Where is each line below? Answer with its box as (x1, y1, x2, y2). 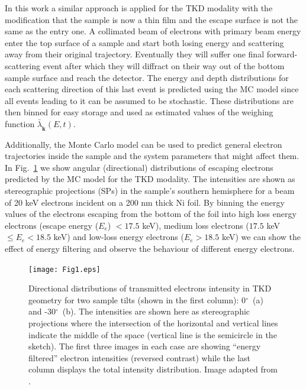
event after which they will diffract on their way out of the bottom (43, 59, 285, 72)
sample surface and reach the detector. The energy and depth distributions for (5, 71, 289, 83)
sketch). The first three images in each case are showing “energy (28, 340, 261, 352)
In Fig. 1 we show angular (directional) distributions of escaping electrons (5, 161, 273, 173)
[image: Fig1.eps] (28, 265, 101, 274)
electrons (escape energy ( (5, 219, 99, 231)
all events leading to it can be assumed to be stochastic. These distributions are (5, 94, 294, 106)
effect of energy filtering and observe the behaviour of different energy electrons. (5, 242, 295, 255)
